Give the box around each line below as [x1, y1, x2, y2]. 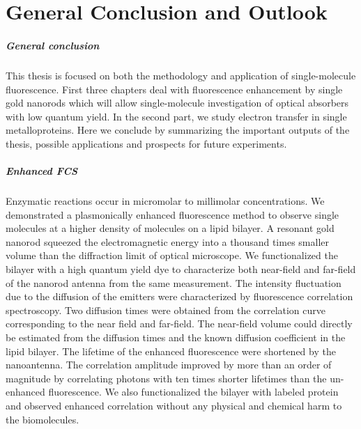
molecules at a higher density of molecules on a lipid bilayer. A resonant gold [6, 221, 335, 235]
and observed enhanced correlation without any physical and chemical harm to [6, 398, 342, 412]
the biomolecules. [6, 412, 79, 426]
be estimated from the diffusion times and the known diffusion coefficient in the [6, 330, 346, 344]
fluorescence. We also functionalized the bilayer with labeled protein [48, 384, 339, 399]
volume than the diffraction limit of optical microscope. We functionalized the [6, 248, 338, 263]
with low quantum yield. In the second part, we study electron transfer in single [6, 109, 347, 123]
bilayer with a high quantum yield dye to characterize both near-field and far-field [6, 262, 356, 276]
